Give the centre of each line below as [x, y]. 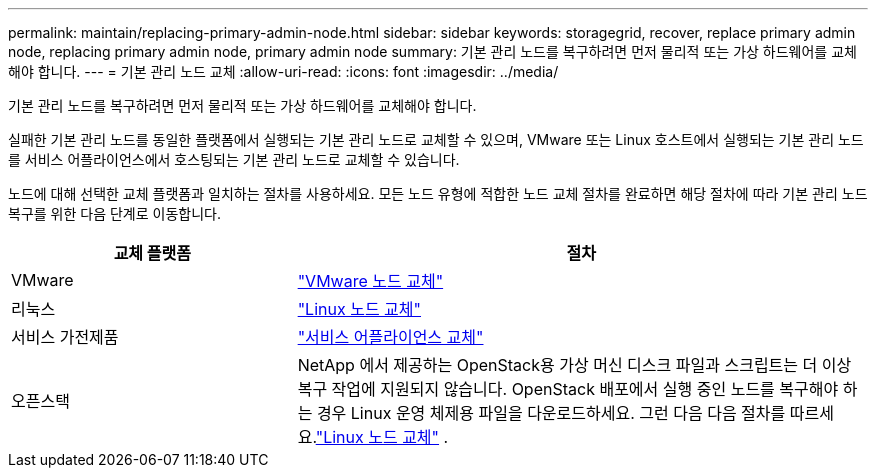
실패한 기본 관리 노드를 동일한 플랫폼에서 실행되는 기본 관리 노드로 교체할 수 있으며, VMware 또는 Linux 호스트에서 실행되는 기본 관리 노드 [436, 139]
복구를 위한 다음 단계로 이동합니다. [114, 213]
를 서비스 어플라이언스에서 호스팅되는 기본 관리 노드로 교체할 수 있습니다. [234, 159]
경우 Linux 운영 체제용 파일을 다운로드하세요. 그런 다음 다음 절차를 [551, 413]
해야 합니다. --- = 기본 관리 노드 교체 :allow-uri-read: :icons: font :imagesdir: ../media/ [283, 71]
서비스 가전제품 [65, 337]
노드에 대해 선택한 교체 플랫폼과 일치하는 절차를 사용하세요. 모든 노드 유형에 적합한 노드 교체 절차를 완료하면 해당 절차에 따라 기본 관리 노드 [438, 193]
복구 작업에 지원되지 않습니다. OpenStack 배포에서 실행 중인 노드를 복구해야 [568, 389]
